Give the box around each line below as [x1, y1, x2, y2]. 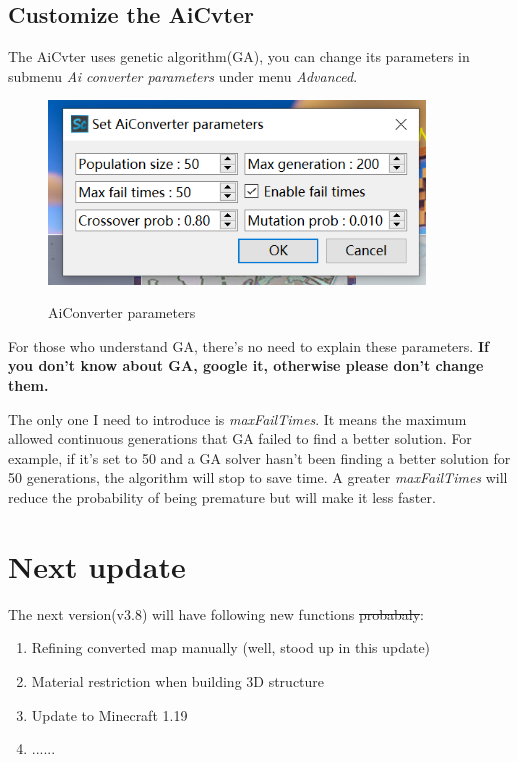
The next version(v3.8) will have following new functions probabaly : [8, 603, 425, 624]
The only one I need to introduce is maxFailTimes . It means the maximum [8, 408, 467, 429]
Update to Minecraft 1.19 [31, 704, 188, 725]
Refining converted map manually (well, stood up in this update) [31, 637, 431, 658]
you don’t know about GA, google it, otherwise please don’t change [8, 355, 484, 376]
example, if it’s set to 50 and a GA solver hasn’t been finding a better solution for [8, 447, 511, 468]
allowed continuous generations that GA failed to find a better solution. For [8, 428, 472, 449]
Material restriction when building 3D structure [31, 670, 325, 691]
